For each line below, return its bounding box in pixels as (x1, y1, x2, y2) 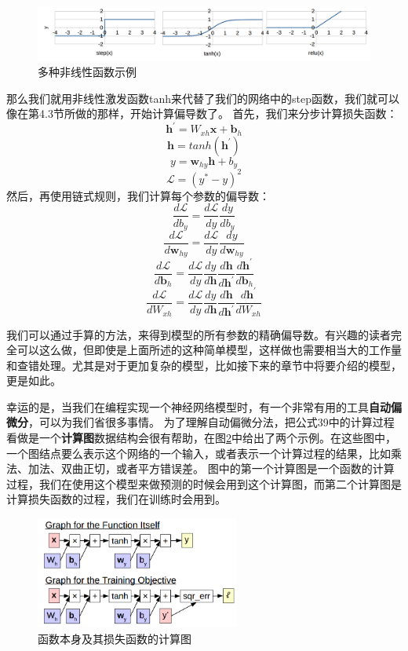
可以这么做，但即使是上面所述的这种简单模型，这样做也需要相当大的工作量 (16, 342, 402, 358)
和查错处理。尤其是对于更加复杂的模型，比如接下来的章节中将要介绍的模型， (6, 357, 402, 373)
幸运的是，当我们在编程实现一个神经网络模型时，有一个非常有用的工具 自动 (6, 398, 391, 415)
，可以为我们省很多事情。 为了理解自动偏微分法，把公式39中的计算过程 (28, 414, 395, 430)
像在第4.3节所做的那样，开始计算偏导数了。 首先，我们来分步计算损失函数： (6, 105, 398, 122)
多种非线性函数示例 (38, 64, 137, 80)
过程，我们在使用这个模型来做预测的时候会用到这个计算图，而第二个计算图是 (6, 475, 402, 492)
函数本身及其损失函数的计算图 (38, 630, 191, 646)
